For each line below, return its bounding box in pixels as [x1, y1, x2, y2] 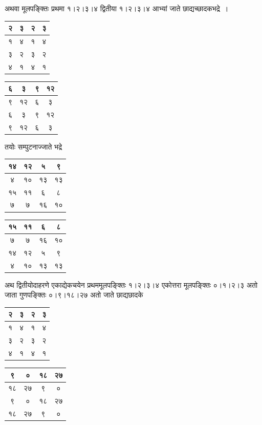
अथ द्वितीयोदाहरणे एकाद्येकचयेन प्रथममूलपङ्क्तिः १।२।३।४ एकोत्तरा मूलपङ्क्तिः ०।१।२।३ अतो [5, 279, 258, 290]
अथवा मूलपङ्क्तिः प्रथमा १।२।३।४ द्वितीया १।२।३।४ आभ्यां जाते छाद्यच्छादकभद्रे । [5, 3, 229, 13]
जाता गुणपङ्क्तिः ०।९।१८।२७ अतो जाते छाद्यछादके [5, 289, 143, 300]
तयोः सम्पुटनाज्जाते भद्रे [5, 141, 62, 152]
